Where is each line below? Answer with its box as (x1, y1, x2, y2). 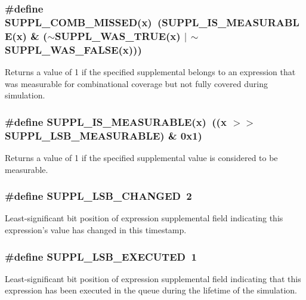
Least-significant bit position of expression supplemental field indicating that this (5, 272, 301, 284)
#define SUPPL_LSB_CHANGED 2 (5, 188, 192, 203)
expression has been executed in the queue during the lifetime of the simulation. (5, 284, 297, 296)
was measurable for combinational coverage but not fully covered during (5, 77, 268, 89)
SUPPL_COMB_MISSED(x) (5, 14, 152, 29)
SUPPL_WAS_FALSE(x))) (5, 42, 142, 57)
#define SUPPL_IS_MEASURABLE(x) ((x (5, 114, 227, 129)
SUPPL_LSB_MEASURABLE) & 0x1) (5, 128, 202, 143)
